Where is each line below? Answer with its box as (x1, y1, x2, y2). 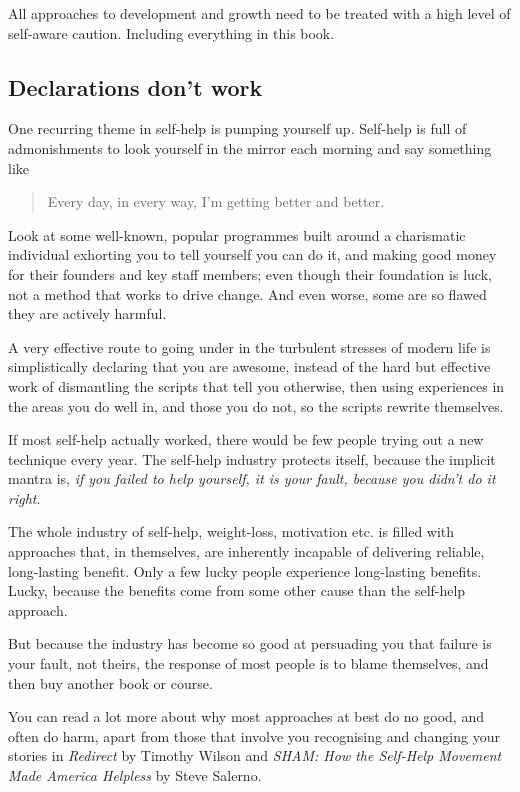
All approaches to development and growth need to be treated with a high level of (8, 3, 511, 23)
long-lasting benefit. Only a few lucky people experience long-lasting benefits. (8, 560, 482, 581)
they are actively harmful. (8, 303, 167, 324)
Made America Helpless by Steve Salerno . (8, 765, 262, 786)
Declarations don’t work (8, 71, 263, 102)
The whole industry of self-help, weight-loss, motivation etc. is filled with (8, 521, 455, 542)
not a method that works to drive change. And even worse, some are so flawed (8, 283, 487, 304)
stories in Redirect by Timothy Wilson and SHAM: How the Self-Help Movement (8, 745, 502, 766)
